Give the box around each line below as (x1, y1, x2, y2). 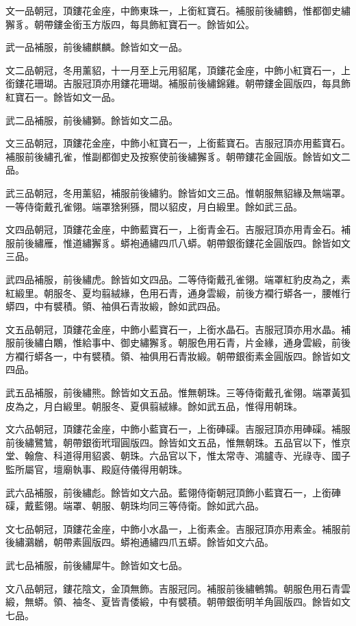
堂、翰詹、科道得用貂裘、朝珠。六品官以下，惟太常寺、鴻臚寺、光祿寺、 (5, 448, 331, 463)
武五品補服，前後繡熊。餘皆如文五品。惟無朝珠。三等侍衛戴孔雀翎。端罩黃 (5, 385, 341, 400)
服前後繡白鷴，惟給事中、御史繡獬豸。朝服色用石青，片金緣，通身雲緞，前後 (5, 335, 351, 350)
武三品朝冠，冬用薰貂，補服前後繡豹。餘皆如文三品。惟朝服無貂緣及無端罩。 (5, 185, 351, 200)
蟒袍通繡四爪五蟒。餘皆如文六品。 (120, 535, 274, 549)
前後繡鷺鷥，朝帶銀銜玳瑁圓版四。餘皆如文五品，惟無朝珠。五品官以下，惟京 (5, 435, 351, 449)
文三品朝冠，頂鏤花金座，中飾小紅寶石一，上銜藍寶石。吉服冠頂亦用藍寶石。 (5, 136, 351, 150)
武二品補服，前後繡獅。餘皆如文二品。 (5, 112, 178, 127)
